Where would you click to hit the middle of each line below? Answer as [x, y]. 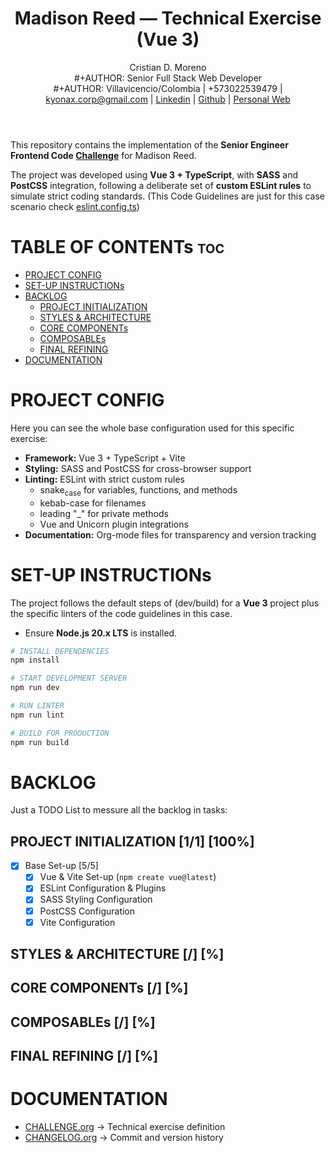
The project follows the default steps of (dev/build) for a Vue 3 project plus [165, 603]
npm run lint [37, 715]
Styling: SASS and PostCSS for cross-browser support [138, 468]
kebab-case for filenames [93, 503]
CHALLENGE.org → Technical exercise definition [125, 1127]
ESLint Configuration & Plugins [103, 888]
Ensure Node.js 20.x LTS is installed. [101, 633]
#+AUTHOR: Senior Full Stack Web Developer [168, 78]
